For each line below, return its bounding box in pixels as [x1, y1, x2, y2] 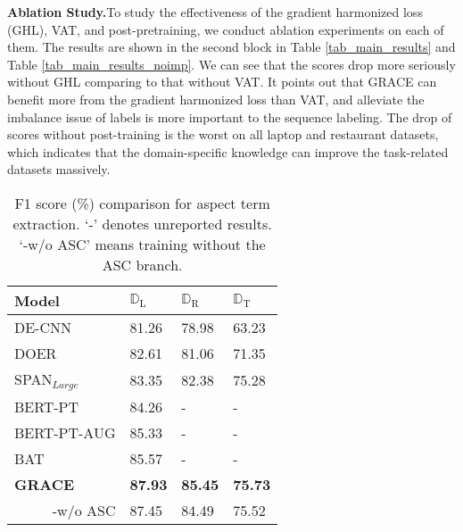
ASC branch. [102, 254, 183, 275]
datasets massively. [7, 160, 111, 179]
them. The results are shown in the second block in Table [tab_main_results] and [7, 37, 456, 56]
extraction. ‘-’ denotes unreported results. [12, 212, 272, 234]
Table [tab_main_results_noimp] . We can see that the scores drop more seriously [7, 54, 456, 73]
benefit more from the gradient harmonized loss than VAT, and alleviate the [7, 89, 425, 108]
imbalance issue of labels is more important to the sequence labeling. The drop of [7, 107, 452, 126]
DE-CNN [14, 316, 72, 337]
